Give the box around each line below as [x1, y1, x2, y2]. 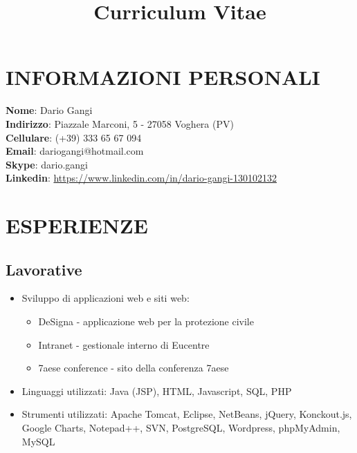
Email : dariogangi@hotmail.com [6, 144, 144, 158]
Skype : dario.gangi [6, 157, 89, 171]
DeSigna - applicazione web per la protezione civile [38, 314, 254, 329]
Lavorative [6, 258, 82, 280]
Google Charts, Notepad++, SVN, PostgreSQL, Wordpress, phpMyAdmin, [21, 421, 340, 435]
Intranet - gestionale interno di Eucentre [38, 337, 210, 351]
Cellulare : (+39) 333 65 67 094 [6, 130, 142, 144]
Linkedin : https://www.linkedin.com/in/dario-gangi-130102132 [6, 171, 277, 185]
